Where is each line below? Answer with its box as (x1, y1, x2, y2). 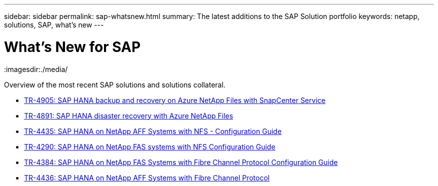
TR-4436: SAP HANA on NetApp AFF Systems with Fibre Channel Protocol (24, 173, 270, 182)
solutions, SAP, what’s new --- (4, 20, 104, 29)
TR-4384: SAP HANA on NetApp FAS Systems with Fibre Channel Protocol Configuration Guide (24, 157, 338, 166)
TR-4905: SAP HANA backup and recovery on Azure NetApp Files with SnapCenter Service (24, 95, 325, 104)
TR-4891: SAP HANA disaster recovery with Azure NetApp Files (24, 111, 233, 120)
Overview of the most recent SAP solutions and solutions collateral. (4, 80, 225, 89)
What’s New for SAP (4, 38, 141, 55)
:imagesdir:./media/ (4, 64, 68, 73)
